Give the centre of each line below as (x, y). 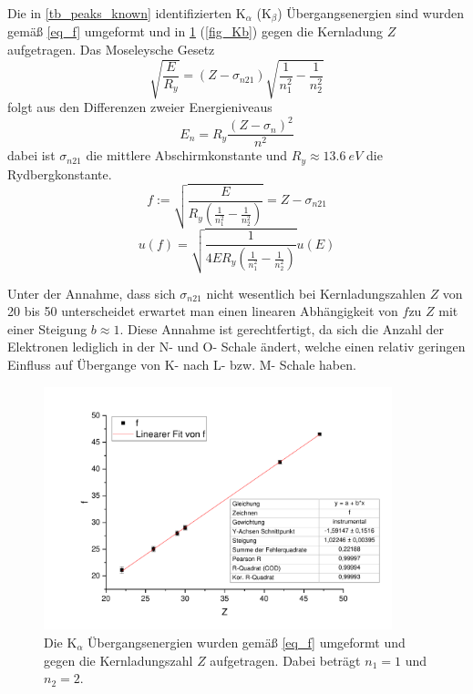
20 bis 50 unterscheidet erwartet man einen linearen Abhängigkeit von (203, 311)
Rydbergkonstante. (60, 173)
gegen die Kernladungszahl (118, 660)
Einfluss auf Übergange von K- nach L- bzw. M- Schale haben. (182, 364)
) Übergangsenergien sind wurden (370, 13)
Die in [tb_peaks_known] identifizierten (120, 13)
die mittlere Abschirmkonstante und (187, 155)
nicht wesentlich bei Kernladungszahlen (316, 293)
